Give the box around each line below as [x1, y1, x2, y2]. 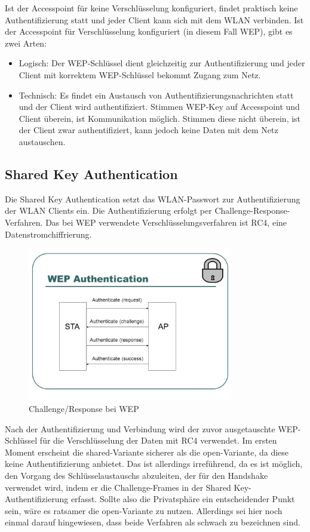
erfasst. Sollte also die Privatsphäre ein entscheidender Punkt [70, 493, 295, 505]
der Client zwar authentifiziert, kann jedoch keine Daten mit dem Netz [19, 124, 278, 136]
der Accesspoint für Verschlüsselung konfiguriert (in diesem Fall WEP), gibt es [5, 25, 293, 38]
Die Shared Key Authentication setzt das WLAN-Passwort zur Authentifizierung [5, 192, 300, 205]
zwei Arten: [5, 36, 47, 49]
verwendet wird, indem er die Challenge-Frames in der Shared [5, 481, 231, 493]
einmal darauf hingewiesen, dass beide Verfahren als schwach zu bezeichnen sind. [5, 516, 300, 528]
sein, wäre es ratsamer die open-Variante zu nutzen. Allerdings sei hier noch [5, 504, 283, 516]
